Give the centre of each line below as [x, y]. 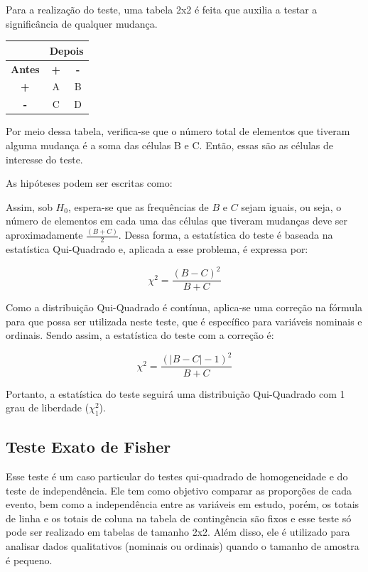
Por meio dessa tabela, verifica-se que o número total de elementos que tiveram [178, 131]
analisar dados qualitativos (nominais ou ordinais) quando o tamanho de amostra [183, 546]
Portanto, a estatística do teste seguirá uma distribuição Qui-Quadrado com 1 [175, 393]
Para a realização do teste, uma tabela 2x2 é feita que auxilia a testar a [162, 9]
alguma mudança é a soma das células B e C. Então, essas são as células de [170, 145]
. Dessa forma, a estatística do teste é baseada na [226, 235]
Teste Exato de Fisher [88, 447]
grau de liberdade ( [48, 408]
